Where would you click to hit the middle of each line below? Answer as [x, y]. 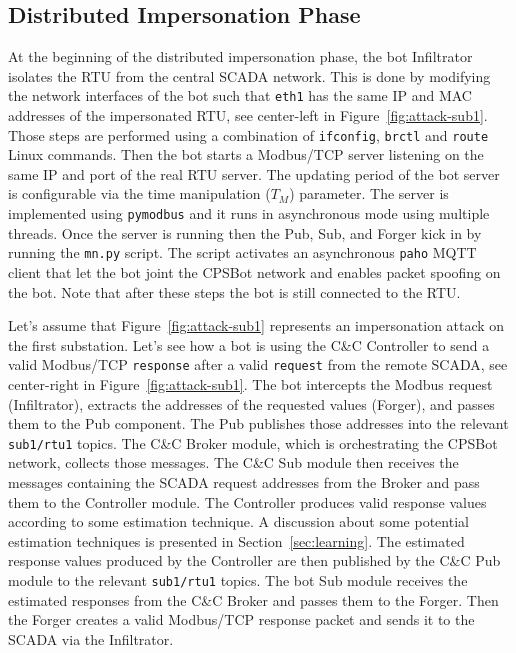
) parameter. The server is [369, 193]
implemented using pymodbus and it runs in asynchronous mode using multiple [249, 213]
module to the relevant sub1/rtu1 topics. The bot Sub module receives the [238, 580]
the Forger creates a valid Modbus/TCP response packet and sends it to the [241, 619]
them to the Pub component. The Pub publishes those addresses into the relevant [258, 423]
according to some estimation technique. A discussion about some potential [238, 521]
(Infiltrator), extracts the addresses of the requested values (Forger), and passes [251, 403]
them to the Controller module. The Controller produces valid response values [247, 501]
